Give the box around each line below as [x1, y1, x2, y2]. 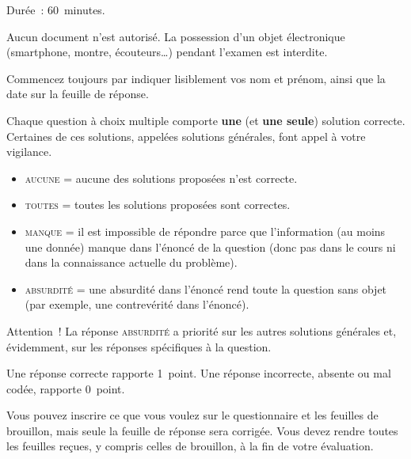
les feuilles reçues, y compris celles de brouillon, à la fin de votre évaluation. [6, 438, 374, 454]
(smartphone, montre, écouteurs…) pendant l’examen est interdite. [6, 44, 328, 60]
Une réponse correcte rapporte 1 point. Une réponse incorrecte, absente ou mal [6, 365, 391, 381]
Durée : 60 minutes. [6, 2, 105, 17]
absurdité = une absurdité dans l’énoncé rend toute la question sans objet [25, 280, 387, 297]
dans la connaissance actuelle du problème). [25, 254, 238, 271]
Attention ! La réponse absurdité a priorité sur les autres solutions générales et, [6, 322, 397, 339]
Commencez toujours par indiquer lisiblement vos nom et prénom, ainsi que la [6, 70, 386, 86]
